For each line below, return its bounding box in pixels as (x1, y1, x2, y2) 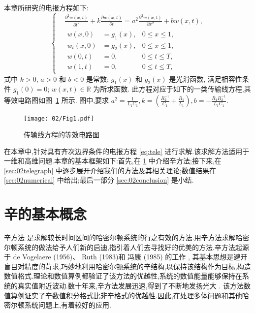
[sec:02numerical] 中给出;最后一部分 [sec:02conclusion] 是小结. (4, 175, 194, 185)
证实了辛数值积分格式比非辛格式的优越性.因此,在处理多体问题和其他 (24, 290, 242, 300)
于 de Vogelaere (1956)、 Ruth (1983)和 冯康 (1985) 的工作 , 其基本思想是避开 (4, 251, 248, 262)
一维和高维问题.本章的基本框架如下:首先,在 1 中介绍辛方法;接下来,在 (4, 156, 222, 166)
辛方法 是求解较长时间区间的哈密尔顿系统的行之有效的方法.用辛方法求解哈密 (4, 232, 250, 243)
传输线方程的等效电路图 (24, 129, 99, 139)
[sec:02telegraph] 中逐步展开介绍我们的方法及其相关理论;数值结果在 (4, 165, 217, 175)
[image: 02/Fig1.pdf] (24, 115, 95, 123)
